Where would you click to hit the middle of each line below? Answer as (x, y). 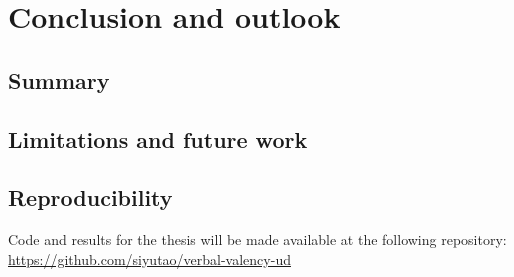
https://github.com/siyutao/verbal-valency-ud (149, 258)
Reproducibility (90, 197)
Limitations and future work (158, 138)
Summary (59, 79)
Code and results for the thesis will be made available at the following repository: (257, 239)
